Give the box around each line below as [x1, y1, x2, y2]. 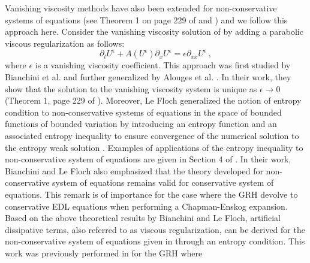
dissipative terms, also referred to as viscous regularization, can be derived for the [5, 223, 305, 235]
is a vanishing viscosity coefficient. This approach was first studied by [35, 59, 291, 71]
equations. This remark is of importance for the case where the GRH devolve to [5, 188, 298, 200]
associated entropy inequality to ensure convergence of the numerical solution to [5, 129, 299, 141]
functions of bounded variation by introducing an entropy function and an [5, 117, 277, 130]
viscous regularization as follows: [5, 37, 125, 49]
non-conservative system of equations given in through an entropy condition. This [5, 235, 305, 247]
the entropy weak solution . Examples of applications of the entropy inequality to [5, 141, 303, 153]
